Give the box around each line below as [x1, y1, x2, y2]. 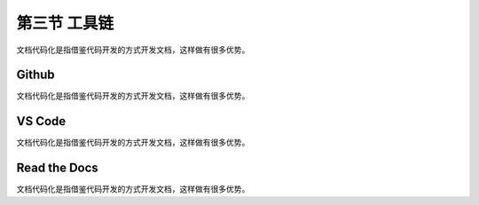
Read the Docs [16, 161, 99, 176]
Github [16, 67, 55, 83]
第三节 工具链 [16, 13, 114, 33]
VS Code [16, 114, 67, 129]
